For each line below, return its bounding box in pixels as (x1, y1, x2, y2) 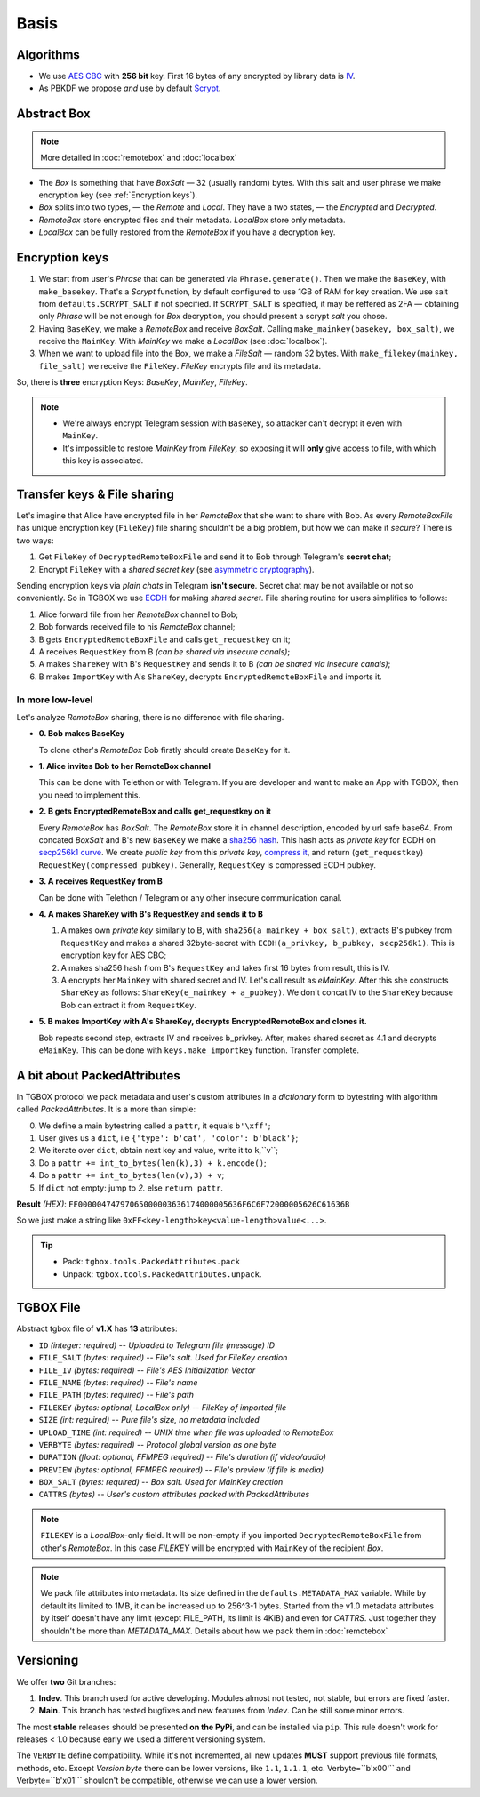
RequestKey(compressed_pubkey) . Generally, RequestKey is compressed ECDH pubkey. (38, 859, 377, 870)
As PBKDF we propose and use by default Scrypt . (38, 83, 221, 93)
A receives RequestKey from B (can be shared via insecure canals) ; (38, 646, 291, 657)
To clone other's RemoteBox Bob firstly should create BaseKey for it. (38, 744, 291, 755)
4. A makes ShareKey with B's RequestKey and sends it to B (38, 909, 264, 919)
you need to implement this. (38, 790, 141, 800)
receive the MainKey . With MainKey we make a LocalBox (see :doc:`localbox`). (38, 336, 328, 347)
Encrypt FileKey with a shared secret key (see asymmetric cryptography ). (38, 564, 315, 574)
